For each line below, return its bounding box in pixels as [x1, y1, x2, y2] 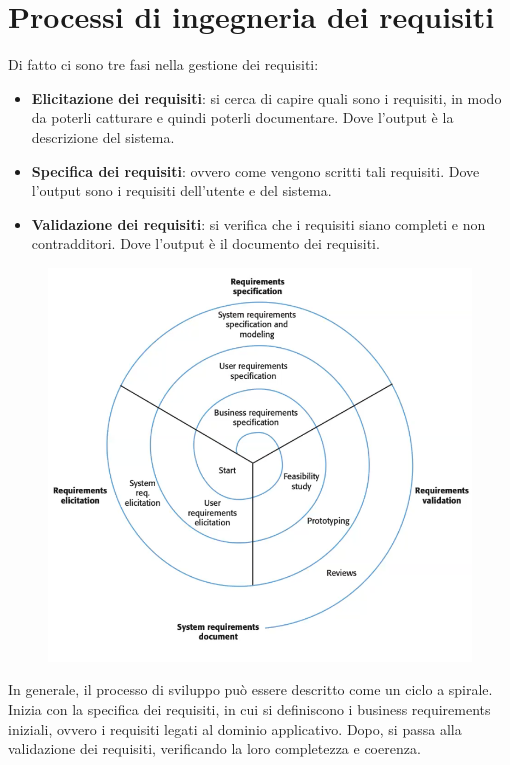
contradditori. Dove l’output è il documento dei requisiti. [31, 233, 380, 254]
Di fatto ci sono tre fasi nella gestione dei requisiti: [8, 54, 319, 75]
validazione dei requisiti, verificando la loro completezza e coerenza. [8, 738, 421, 759]
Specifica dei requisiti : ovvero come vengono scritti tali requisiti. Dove [31, 160, 480, 181]
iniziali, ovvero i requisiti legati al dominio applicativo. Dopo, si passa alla [8, 718, 462, 739]
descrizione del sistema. [31, 126, 175, 147]
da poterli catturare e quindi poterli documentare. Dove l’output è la [31, 107, 454, 128]
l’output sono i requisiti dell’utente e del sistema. [31, 180, 332, 201]
